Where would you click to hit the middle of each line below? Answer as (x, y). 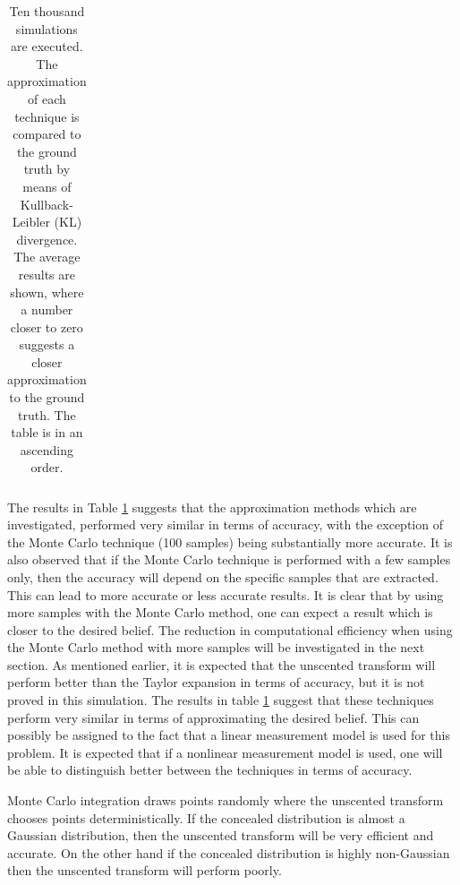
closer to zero (47, 327)
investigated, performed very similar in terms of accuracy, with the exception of (225, 524)
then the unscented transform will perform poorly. (145, 870)
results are (47, 274)
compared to (47, 134)
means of (47, 186)
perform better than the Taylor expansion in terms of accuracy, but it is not (216, 682)
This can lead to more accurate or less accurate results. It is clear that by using (226, 594)
